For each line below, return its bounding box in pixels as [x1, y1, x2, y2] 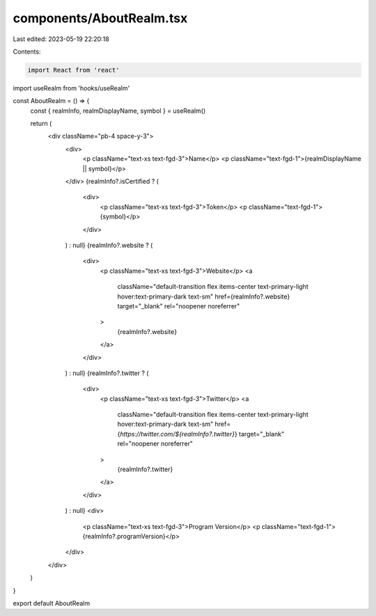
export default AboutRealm [13, 599, 91, 607]
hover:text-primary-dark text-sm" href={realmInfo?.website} [117, 292, 290, 301]
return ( [30, 119, 52, 128]
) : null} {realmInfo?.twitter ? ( [65, 369, 149, 377]
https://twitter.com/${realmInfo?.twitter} [119, 429, 235, 438]
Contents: [13, 47, 41, 56]
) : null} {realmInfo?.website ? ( [65, 241, 153, 249]
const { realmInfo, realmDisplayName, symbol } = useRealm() [30, 106, 206, 115]
